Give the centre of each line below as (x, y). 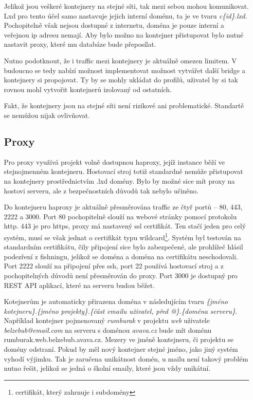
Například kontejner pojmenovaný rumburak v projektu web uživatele (107, 320)
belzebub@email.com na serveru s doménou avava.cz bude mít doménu (108, 330)
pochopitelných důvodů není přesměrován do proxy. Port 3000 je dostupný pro (121, 275)
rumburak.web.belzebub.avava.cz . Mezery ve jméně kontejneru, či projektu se (119, 339)
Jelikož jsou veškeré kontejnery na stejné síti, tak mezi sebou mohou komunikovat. (126, 6)
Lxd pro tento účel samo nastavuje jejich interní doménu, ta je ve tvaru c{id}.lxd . (126, 15)
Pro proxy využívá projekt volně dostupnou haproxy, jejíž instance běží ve (115, 162)
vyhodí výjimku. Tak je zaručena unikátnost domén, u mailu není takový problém (126, 358)
